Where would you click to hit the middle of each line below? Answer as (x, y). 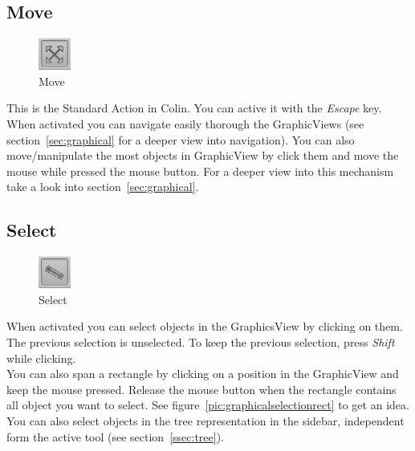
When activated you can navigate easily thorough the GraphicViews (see (185, 123)
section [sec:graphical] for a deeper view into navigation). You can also (181, 139)
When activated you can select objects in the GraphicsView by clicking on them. (205, 326)
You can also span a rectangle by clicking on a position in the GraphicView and (203, 374)
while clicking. (41, 358)
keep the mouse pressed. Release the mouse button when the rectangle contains (201, 389)
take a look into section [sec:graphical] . (103, 187)
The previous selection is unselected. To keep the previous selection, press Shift (201, 341)
